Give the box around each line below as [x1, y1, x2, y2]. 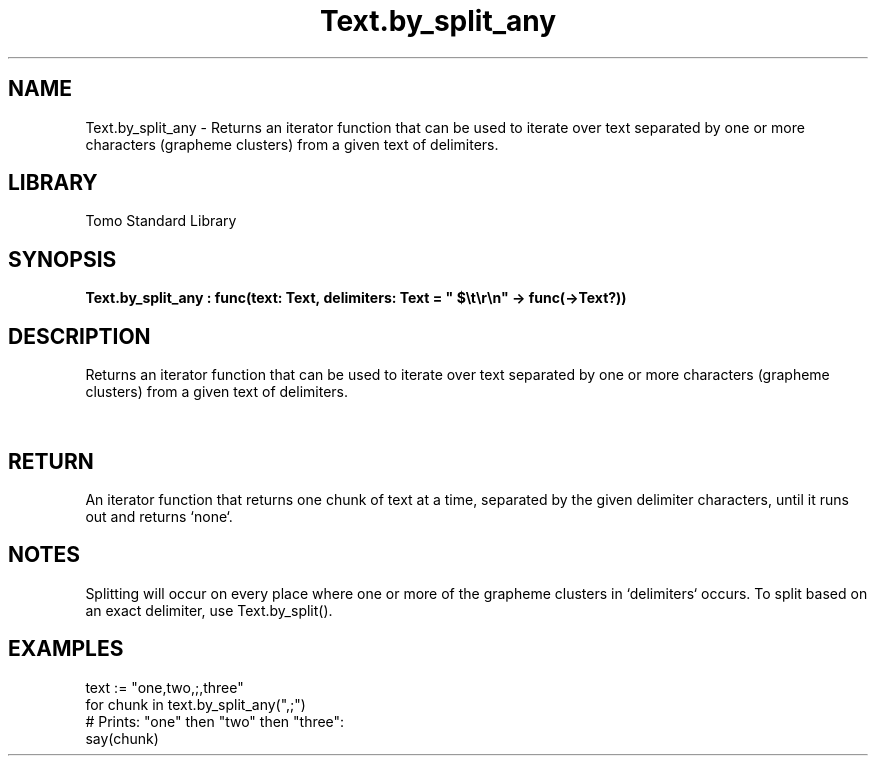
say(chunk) [85, 729, 159, 747]
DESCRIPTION [8, 323, 151, 349]
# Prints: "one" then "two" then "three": [85, 712, 345, 730]
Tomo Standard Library [85, 212, 237, 230]
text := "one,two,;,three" [85, 678, 244, 696]
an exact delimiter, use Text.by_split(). [85, 601, 333, 619]
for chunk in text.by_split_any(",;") [85, 695, 306, 713]
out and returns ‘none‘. [85, 507, 233, 525]
